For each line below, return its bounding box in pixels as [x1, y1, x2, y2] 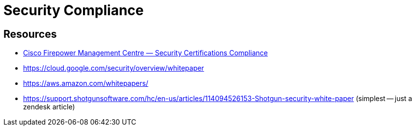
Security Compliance [3, 2, 144, 19]
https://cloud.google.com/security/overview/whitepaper [23, 64, 204, 73]
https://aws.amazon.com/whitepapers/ [23, 79, 148, 88]
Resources [3, 27, 57, 40]
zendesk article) [23, 103, 75, 111]
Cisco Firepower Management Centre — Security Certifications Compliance [23, 49, 268, 57]
